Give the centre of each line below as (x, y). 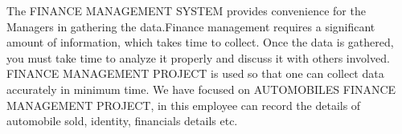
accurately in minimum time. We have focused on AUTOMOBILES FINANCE (201, 89)
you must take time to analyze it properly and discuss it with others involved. (198, 57)
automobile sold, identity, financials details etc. (122, 121)
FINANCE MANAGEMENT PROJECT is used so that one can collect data (195, 73)
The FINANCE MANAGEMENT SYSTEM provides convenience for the (186, 10)
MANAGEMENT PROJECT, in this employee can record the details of (184, 105)
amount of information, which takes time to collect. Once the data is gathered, (200, 42)
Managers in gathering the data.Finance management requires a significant (191, 26)
